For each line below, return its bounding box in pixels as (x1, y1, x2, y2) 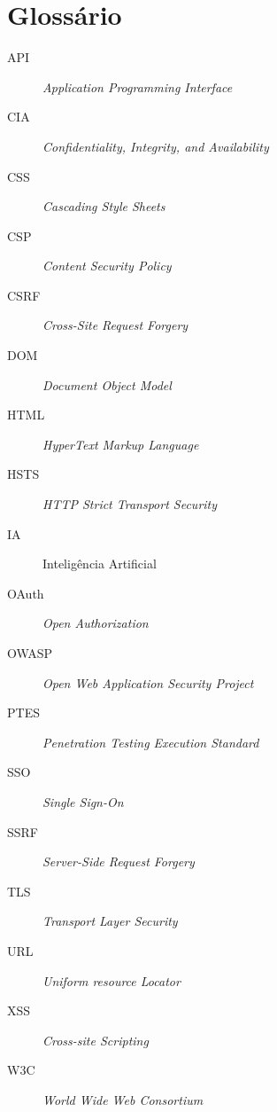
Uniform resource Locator (42, 971, 181, 990)
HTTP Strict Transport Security (42, 495, 218, 513)
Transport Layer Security (42, 912, 178, 930)
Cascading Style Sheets (42, 197, 165, 215)
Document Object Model (42, 375, 172, 394)
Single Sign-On (42, 792, 124, 811)
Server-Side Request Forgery (42, 852, 195, 871)
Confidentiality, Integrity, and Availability (42, 137, 269, 155)
